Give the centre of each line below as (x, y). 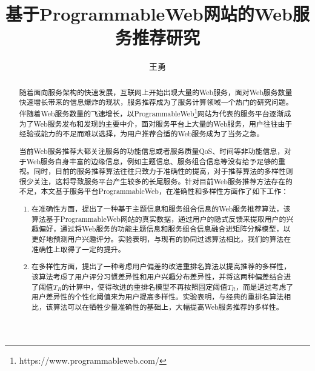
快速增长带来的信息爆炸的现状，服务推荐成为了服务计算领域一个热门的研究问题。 (156, 102)
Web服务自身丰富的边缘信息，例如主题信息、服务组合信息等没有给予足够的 (152, 161)
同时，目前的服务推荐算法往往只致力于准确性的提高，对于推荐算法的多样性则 (163, 171)
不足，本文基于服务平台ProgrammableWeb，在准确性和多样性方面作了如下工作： (154, 191)
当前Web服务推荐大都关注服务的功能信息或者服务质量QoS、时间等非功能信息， (152, 151)
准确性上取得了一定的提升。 (78, 249)
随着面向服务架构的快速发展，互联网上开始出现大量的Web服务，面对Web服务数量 (156, 92)
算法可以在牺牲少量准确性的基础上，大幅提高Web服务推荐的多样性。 (168, 306)
